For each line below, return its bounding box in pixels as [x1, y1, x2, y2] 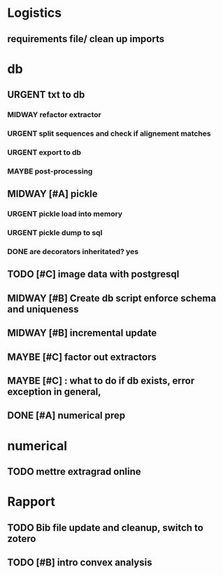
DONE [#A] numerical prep [7, 409, 126, 422]
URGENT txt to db [7, 89, 85, 101]
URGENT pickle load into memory [7, 209, 123, 219]
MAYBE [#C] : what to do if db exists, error [7, 374, 195, 387]
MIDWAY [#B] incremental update [7, 327, 157, 339]
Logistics [7, 5, 62, 21]
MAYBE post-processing [7, 166, 93, 176]
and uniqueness [7, 303, 79, 315]
